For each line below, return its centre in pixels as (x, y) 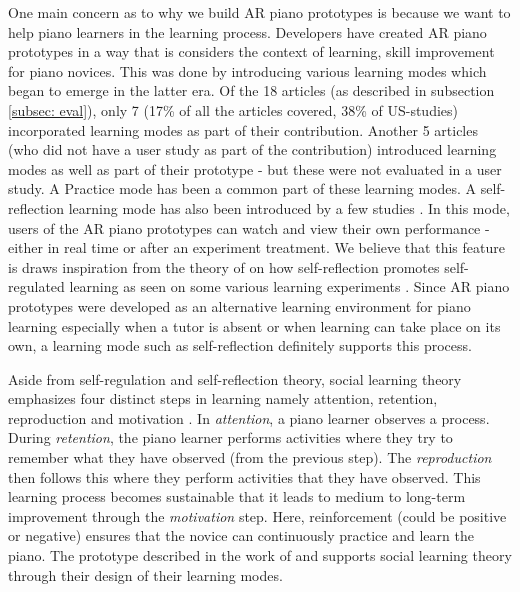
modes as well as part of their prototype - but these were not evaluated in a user (255, 168)
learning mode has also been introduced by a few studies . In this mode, (289, 207)
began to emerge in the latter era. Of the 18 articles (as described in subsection (251, 90)
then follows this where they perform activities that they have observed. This (244, 476)
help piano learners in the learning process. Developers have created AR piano (247, 31)
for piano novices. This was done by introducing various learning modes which (247, 70)
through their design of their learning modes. (145, 574)
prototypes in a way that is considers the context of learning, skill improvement (251, 51)
